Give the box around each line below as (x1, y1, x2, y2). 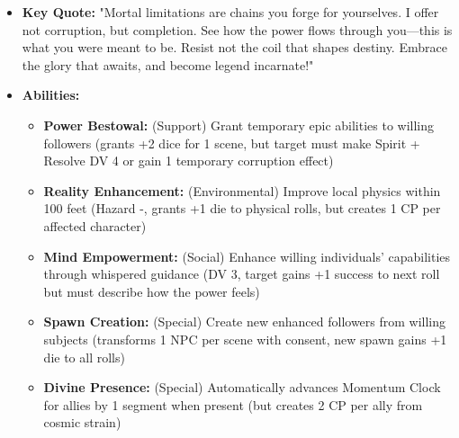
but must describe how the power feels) (43, 282, 260, 300)
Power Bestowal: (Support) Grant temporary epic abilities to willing (43, 115, 435, 134)
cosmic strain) (43, 413, 121, 432)
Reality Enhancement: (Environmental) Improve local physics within (43, 181, 441, 200)
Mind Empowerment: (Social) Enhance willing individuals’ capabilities (43, 246, 451, 265)
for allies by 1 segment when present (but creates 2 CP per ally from (43, 395, 423, 414)
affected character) (43, 216, 147, 235)
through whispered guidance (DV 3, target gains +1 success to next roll (43, 264, 440, 283)
